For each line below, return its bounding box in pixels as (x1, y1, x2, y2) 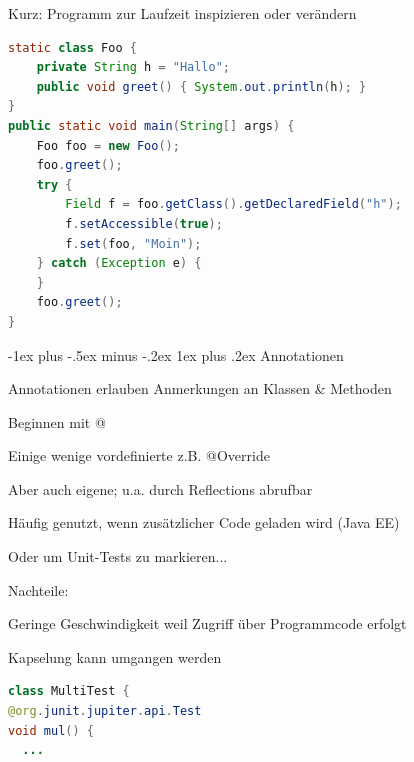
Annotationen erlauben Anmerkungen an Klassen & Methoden (8, 378, 392, 399)
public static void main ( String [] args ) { (8, 118, 295, 133)
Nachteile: (8, 579, 69, 600)
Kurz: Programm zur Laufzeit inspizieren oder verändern (8, 3, 357, 23)
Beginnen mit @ (8, 411, 106, 432)
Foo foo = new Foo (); (36, 138, 180, 153)
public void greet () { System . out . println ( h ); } (36, 79, 367, 94)
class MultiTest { (8, 684, 130, 699)
